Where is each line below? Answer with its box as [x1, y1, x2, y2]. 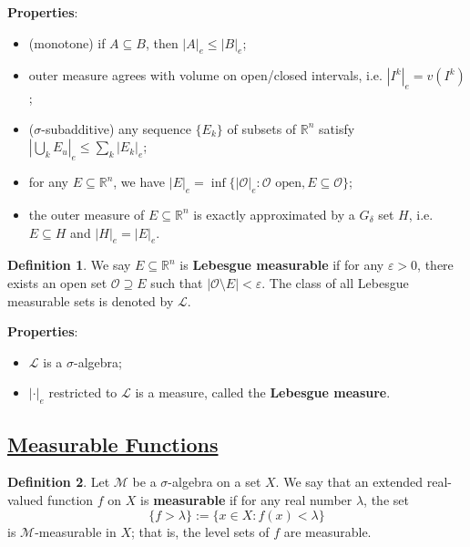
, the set [363, 490, 409, 509]
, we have [113, 172, 166, 191]
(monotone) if [28, 33, 106, 52]
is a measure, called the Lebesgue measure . [135, 383, 391, 402]
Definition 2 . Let [7, 472, 110, 491]
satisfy [319, 119, 355, 138]
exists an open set [7, 273, 107, 292]
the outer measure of [28, 204, 145, 223]
